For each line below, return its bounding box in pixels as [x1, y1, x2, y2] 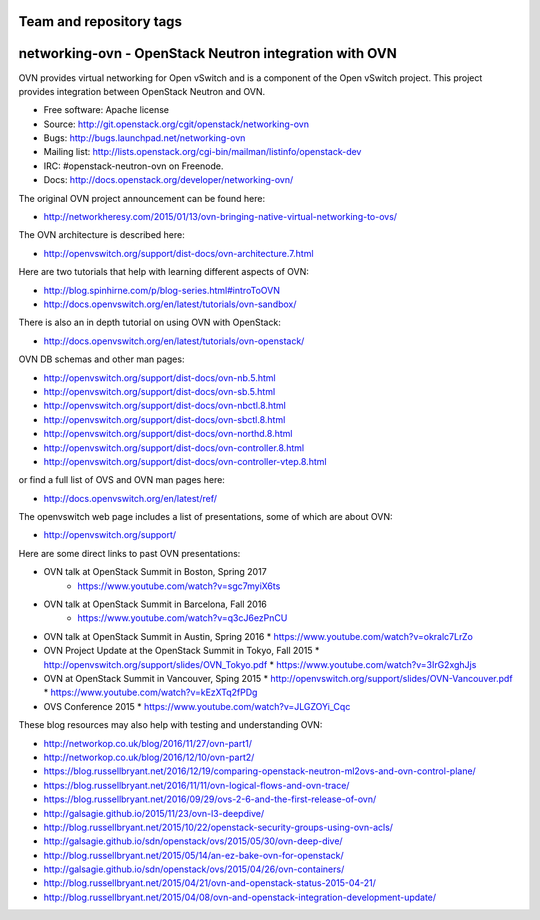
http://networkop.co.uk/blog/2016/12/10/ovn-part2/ [43, 751, 255, 763]
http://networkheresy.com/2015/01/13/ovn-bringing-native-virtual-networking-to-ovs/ [43, 211, 398, 223]
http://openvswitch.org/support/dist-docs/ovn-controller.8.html [43, 441, 305, 454]
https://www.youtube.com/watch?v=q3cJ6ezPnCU [77, 612, 288, 624]
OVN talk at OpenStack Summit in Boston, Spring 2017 [43, 566, 267, 578]
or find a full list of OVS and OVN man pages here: [18, 474, 225, 486]
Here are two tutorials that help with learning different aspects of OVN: [18, 266, 310, 278]
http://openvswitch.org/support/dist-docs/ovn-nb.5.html [43, 371, 276, 384]
